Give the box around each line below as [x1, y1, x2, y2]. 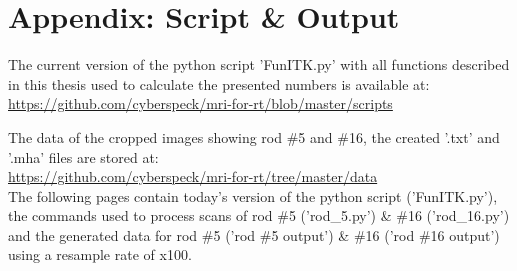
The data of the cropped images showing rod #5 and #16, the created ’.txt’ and [8, 126, 500, 147]
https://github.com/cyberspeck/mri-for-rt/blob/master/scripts [8, 93, 393, 114]
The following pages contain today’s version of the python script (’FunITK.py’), [8, 185, 498, 206]
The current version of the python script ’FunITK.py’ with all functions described [8, 54, 510, 75]
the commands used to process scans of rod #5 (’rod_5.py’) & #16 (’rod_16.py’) [8, 205, 510, 226]
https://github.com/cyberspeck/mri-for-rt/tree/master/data [8, 166, 378, 187]
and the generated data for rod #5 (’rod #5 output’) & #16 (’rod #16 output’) [8, 224, 500, 245]
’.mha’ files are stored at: [8, 146, 159, 167]
